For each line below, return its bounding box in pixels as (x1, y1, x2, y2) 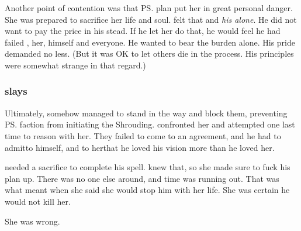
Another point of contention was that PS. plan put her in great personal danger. (5, 2, 293, 13)
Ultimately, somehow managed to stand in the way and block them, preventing (5, 106, 288, 119)
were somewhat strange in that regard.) (5, 58, 146, 71)
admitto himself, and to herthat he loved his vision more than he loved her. (5, 141, 275, 153)
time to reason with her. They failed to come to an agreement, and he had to (5, 129, 281, 142)
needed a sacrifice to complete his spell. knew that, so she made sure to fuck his (5, 161, 290, 173)
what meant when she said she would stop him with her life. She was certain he (5, 184, 290, 196)
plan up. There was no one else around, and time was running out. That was (5, 172, 279, 184)
